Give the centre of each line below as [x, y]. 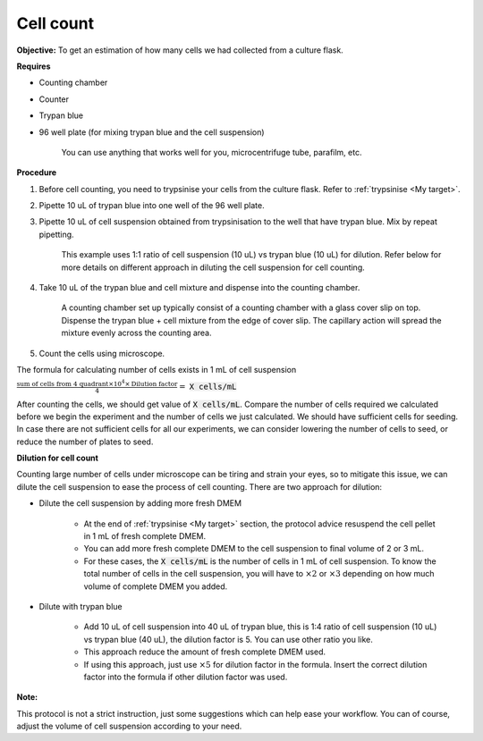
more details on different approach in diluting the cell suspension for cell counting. [213, 267]
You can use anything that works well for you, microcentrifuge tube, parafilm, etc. [212, 152]
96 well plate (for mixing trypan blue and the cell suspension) [152, 132]
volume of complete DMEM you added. [156, 586]
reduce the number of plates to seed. [85, 442]
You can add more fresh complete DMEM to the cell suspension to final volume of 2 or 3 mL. [254, 549]
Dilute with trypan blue [80, 606]
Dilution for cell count [57, 458]
